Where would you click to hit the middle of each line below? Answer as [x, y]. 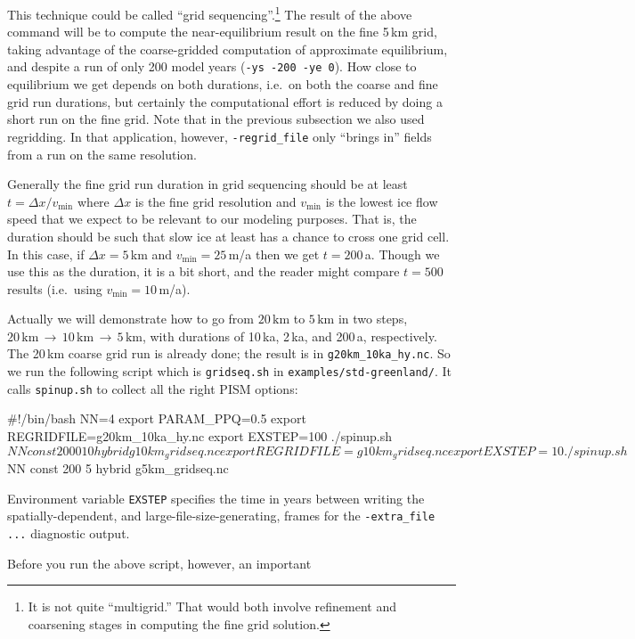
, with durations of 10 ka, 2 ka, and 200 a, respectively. [289, 336]
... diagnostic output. [69, 532]
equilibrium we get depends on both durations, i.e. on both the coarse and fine [223, 84]
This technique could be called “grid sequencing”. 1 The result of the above [210, 13]
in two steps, [373, 319]
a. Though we [402, 254]
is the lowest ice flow [382, 201]
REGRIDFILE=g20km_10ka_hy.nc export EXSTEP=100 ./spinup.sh [200, 436]
